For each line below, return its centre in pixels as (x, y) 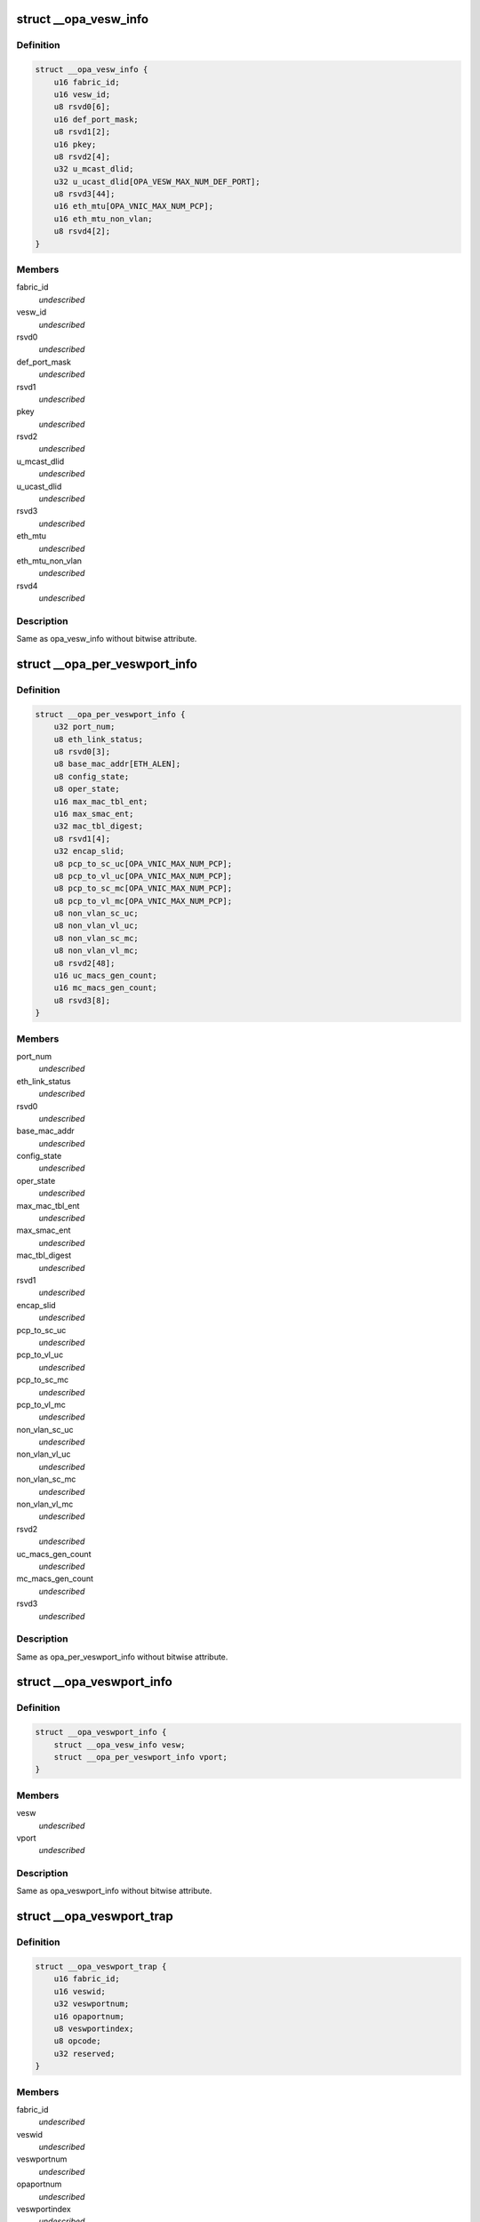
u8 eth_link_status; (99, 739)
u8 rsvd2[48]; (84, 963)
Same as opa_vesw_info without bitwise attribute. (107, 639)
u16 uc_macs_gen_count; (105, 976)
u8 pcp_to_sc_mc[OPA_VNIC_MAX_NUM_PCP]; (143, 888)
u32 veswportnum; (92, 2004)
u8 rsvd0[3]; (82, 752)
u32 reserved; (84, 2054)
